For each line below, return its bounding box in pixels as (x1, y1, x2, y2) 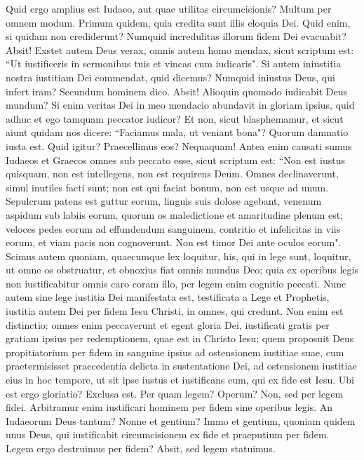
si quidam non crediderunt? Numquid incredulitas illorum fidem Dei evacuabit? (6, 29, 346, 43)
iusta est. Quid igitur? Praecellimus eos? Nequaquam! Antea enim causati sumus (6, 138, 352, 153)
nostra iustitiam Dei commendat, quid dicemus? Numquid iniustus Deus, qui (6, 69, 335, 84)
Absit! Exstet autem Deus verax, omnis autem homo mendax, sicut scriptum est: (6, 42, 354, 57)
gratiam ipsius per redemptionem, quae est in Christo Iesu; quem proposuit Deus (6, 331, 354, 346)
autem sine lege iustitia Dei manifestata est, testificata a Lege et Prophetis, (6, 290, 330, 304)
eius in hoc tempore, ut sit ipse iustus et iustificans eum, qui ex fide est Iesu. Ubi (6, 372, 354, 387)
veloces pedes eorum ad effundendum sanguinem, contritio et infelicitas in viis (6, 221, 341, 236)
